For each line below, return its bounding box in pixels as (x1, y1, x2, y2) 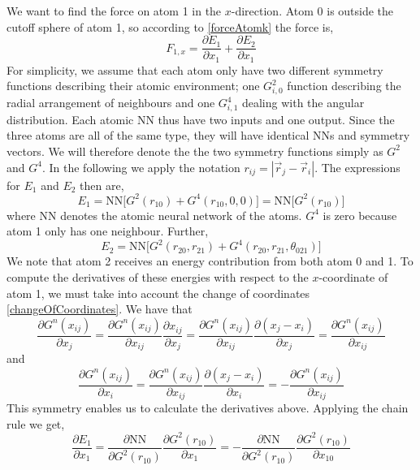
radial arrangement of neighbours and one (6, 94, 215, 111)
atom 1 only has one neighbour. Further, (6, 222, 209, 239)
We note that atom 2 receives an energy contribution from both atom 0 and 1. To (6, 252, 414, 269)
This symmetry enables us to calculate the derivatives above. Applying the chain (6, 399, 409, 416)
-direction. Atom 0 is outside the (231, 2, 394, 19)
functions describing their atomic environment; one (6, 77, 260, 94)
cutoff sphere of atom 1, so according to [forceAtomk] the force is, (6, 18, 334, 35)
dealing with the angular (241, 94, 365, 111)
